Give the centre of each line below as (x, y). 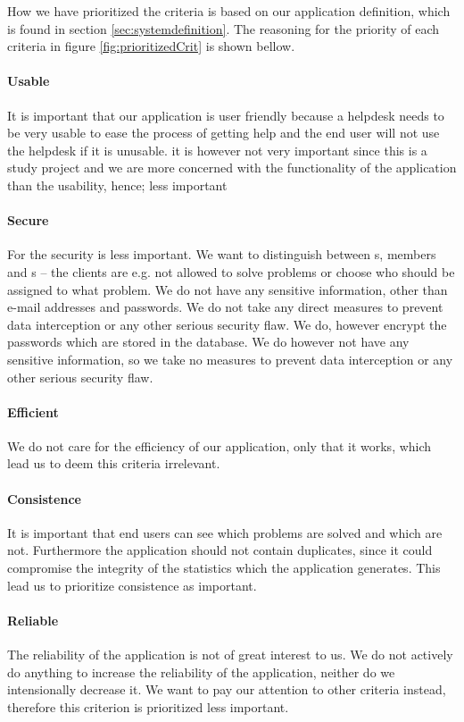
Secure (28, 220)
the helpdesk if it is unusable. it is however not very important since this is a (217, 150)
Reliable (33, 620)
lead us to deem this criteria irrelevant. (114, 463)
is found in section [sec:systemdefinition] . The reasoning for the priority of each (224, 28)
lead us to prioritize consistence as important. (132, 585)
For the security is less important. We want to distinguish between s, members (222, 254)
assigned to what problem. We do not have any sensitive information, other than (228, 289)
